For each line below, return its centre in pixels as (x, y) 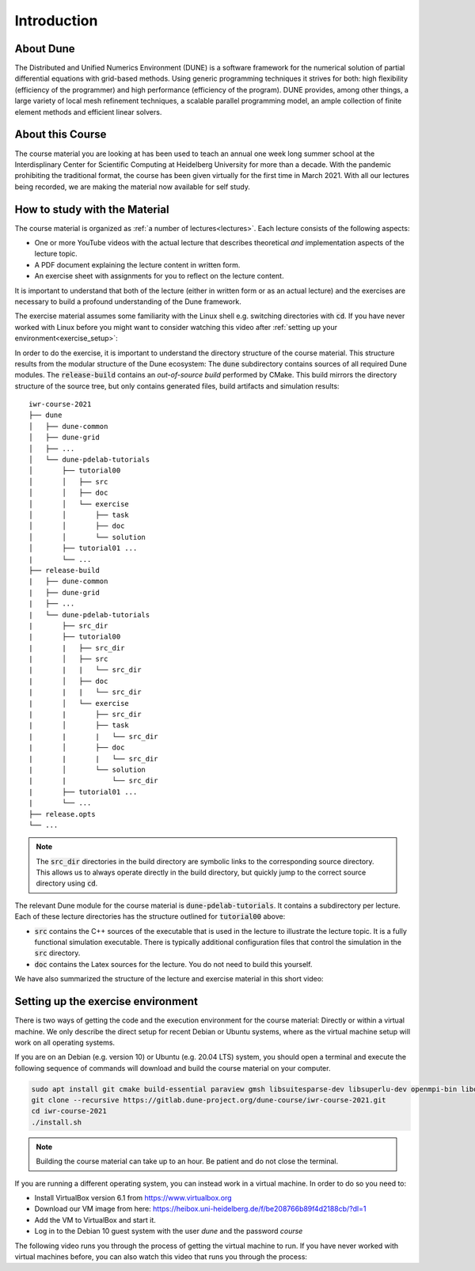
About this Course (61, 135)
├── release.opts (62, 814)
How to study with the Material (92, 209)
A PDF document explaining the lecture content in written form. (137, 264)
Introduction (56, 21)
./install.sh (57, 1122)
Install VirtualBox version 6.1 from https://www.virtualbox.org (133, 1198)
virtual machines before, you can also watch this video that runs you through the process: (161, 1256)
